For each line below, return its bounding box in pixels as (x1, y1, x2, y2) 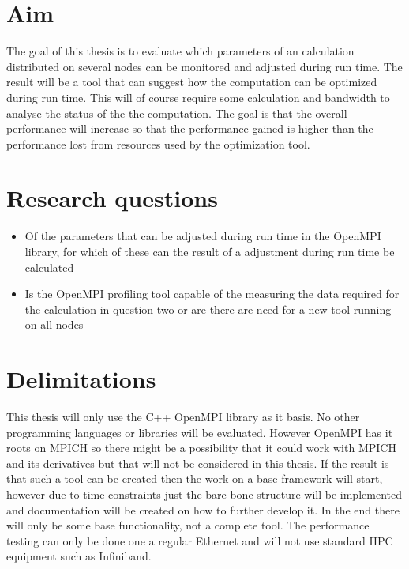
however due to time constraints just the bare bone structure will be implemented (6, 486, 402, 503)
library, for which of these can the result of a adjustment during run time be (24, 243, 395, 259)
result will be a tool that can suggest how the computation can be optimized (6, 73, 377, 90)
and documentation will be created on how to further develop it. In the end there (6, 501, 400, 518)
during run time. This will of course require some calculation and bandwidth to (6, 89, 390, 105)
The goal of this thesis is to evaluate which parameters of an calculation (6, 43, 355, 59)
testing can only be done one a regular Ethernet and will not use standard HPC (6, 532, 393, 548)
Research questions (6, 182, 218, 214)
